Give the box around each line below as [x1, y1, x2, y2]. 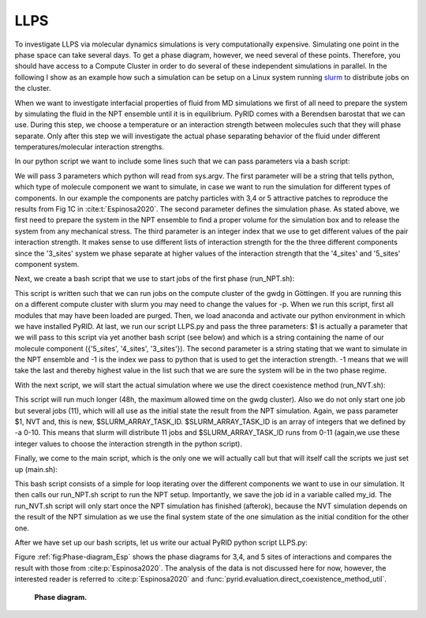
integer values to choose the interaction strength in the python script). [14, 439, 242, 448]
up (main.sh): [14, 464, 58, 474]
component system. [14, 259, 80, 268]
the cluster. [14, 84, 51, 93]
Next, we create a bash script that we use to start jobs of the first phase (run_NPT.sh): [14, 274, 295, 283]
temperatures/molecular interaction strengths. [14, 142, 165, 152]
